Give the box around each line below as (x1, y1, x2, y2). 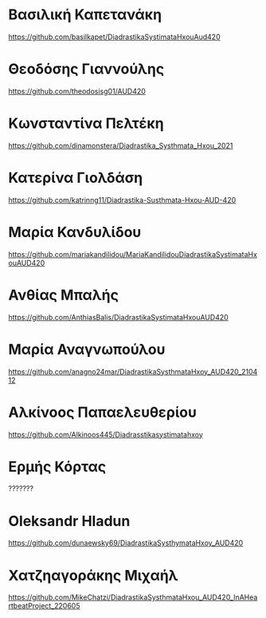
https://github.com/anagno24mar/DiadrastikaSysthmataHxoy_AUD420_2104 (8, 366, 258, 376)
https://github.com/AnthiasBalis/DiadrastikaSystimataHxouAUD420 (8, 312, 229, 322)
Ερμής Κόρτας (8, 458, 107, 476)
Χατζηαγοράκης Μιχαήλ (8, 566, 178, 584)
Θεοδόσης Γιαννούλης (8, 60, 165, 78)
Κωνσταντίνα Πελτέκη (8, 114, 165, 133)
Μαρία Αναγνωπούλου (8, 340, 166, 359)
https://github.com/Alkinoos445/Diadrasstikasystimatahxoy (8, 430, 203, 439)
